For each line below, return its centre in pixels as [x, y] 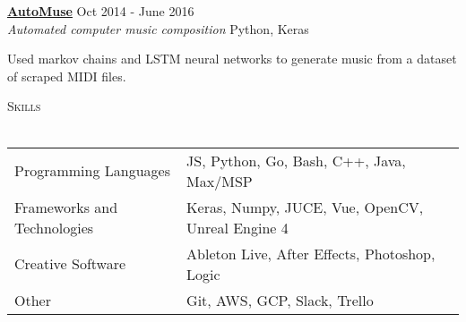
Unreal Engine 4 [237, 227]
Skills [24, 106]
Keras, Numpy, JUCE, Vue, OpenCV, [305, 207]
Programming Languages [92, 171]
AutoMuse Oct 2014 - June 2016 [101, 11]
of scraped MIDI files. [67, 76]
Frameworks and [66, 207]
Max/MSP [220, 181]
